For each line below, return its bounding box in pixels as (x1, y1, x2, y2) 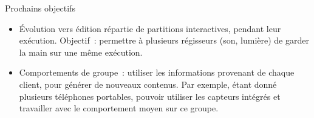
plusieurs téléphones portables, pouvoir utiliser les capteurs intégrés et (19, 90, 281, 102)
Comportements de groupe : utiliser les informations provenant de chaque (19, 66, 295, 79)
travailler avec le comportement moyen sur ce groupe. (19, 102, 219, 114)
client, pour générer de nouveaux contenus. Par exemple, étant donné (19, 77, 277, 90)
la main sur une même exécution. (19, 45, 143, 58)
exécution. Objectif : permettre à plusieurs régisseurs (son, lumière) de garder (19, 34, 309, 47)
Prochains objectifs (5, 2, 75, 14)
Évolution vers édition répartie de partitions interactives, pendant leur (19, 22, 281, 34)
